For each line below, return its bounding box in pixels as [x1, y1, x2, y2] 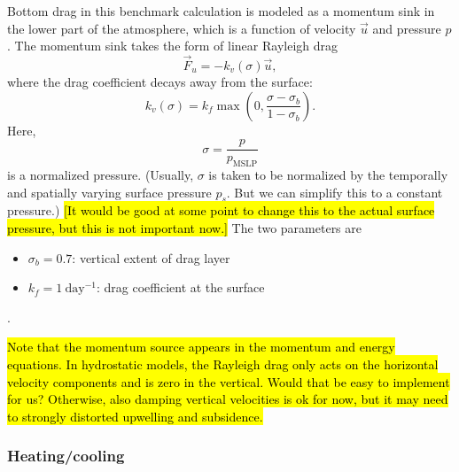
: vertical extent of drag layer [72, 248, 230, 267]
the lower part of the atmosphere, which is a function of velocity [7, 19, 356, 37]
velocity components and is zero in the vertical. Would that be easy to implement [7, 372, 450, 391]
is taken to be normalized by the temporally [208, 166, 448, 184]
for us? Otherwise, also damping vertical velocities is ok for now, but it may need [7, 390, 448, 408]
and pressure [372, 19, 441, 37]
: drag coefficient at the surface [96, 278, 265, 297]
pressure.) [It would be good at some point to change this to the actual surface [7, 201, 435, 220]
